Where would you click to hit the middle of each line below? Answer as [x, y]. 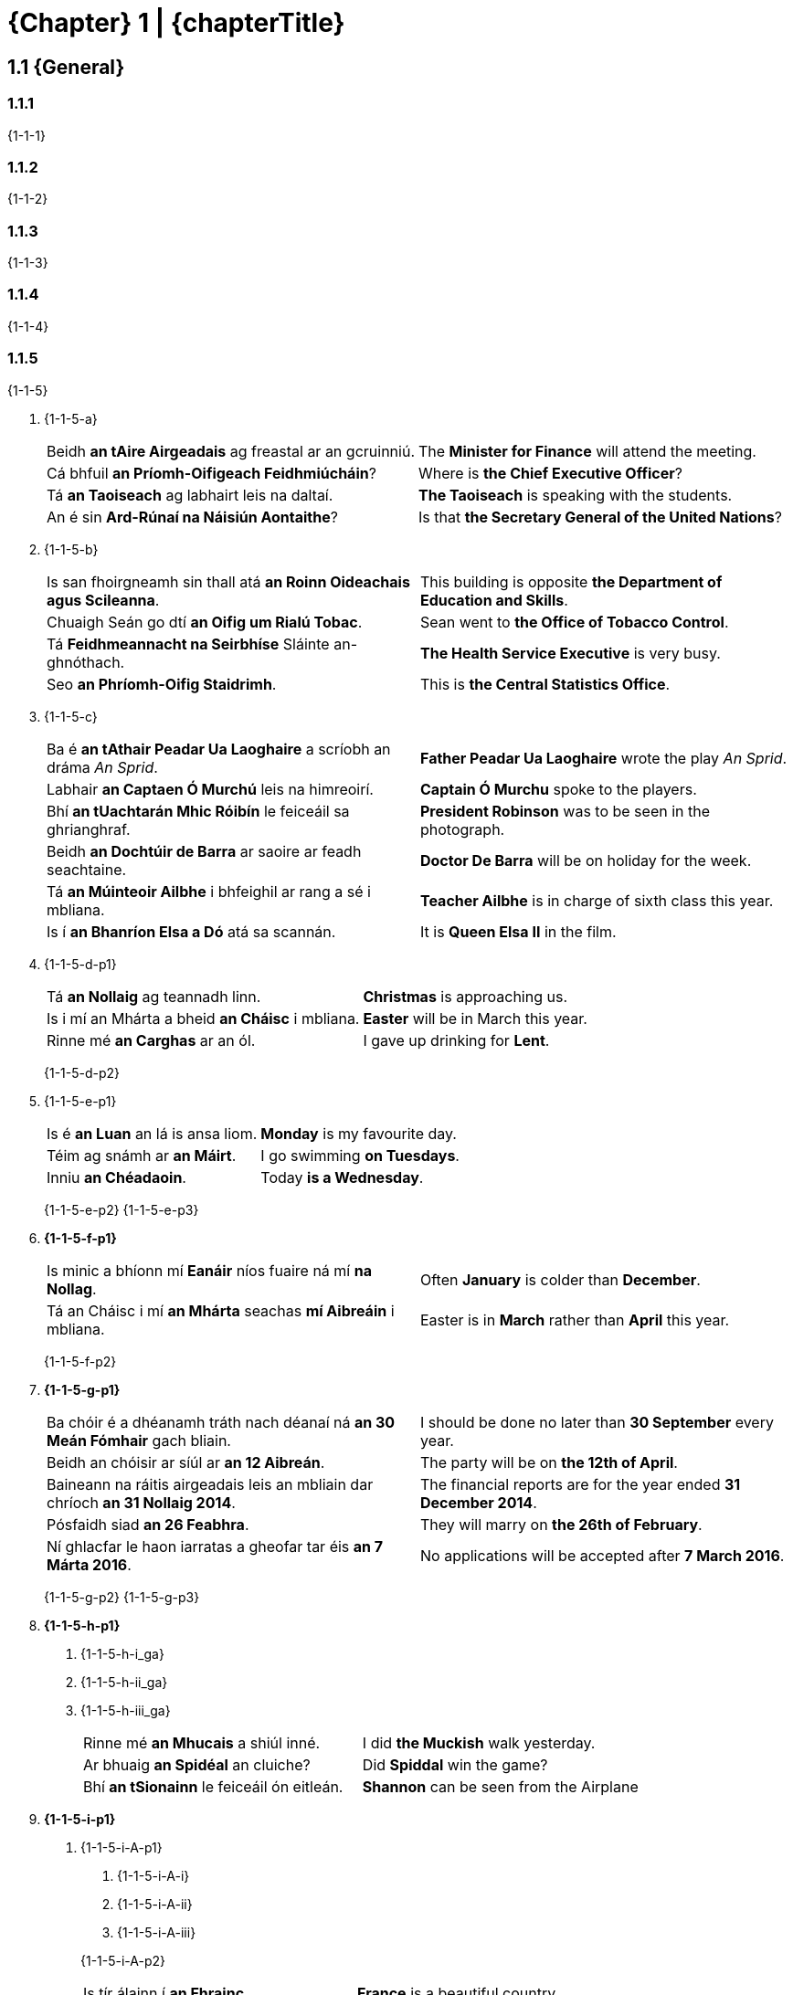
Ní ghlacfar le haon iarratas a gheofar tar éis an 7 [215, 1546]
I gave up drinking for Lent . [456, 1040]
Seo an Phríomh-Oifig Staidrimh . [162, 684]
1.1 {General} [66, 67]
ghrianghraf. [89, 829]
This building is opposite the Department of [571, 581]
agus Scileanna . [103, 600]
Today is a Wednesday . [342, 1177]
